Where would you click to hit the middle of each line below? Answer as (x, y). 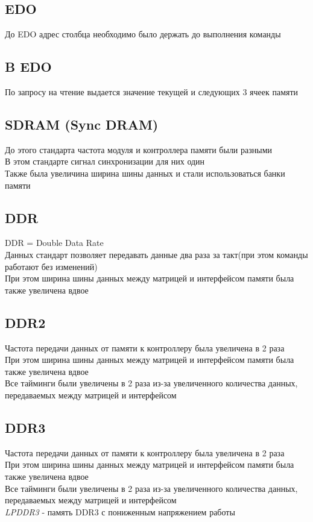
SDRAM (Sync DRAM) (82, 124)
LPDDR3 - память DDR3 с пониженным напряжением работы (120, 511)
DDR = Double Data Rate (54, 243)
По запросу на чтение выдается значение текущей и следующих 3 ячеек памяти (152, 92)
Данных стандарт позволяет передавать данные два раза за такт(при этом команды (156, 254)
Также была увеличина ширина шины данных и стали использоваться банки (145, 173)
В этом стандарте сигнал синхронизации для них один (105, 161)
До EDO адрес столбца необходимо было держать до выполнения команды (143, 34)
